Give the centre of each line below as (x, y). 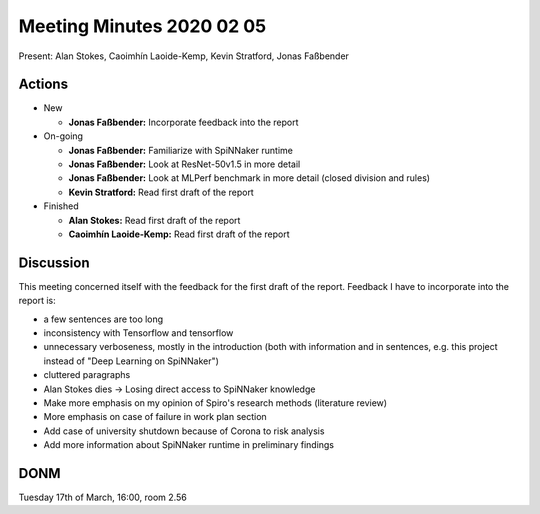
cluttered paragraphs (87, 375)
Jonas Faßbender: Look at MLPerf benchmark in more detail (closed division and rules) (249, 178)
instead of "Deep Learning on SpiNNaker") (131, 361)
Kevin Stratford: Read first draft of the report (161, 192)
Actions (43, 84)
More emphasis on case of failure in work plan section (155, 417)
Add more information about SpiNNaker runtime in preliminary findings (189, 445)
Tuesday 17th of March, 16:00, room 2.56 (102, 497)
